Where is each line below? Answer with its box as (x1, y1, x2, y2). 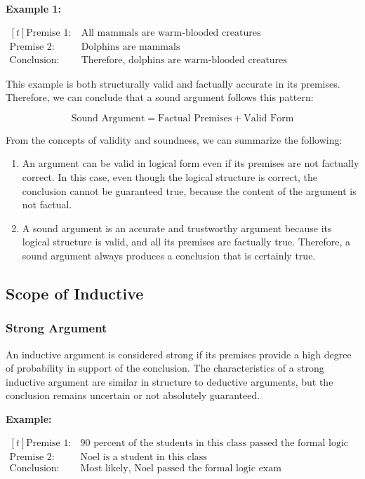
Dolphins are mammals (81, 41, 180, 52)
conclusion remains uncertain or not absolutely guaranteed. (6, 388, 260, 403)
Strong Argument (6, 319, 107, 337)
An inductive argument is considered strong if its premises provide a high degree (6, 346, 352, 361)
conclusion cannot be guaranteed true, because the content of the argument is (22, 183, 357, 198)
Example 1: (6, 1, 61, 15)
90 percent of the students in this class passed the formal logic (80, 438, 349, 448)
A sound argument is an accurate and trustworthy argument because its (22, 220, 332, 235)
